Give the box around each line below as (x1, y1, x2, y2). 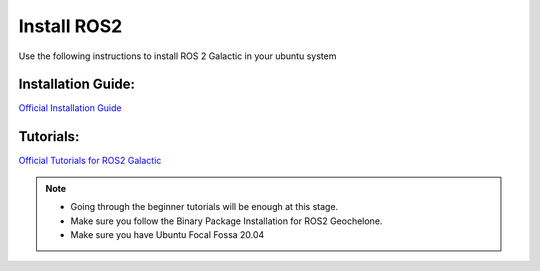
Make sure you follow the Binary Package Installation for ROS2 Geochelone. (70, 215, 383, 227)
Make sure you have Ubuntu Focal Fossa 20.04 (70, 228, 265, 240)
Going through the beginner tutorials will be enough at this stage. (70, 201, 339, 213)
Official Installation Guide (18, 102, 122, 114)
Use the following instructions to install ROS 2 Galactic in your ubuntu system (18, 50, 337, 62)
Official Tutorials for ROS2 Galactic (18, 155, 162, 167)
